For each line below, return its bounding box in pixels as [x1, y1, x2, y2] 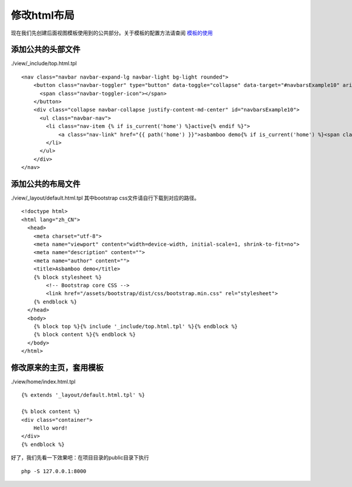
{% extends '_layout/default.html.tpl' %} [21, 392, 145, 398]
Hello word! [33, 424, 68, 431]
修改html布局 [11, 9, 75, 22]
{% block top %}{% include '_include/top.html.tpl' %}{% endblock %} [33, 323, 238, 330]
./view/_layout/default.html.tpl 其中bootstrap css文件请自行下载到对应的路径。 [11, 194, 199, 202]
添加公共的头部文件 [11, 45, 80, 55]
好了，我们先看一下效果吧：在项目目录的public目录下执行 [11, 454, 150, 461]
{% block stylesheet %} [33, 273, 102, 280]
